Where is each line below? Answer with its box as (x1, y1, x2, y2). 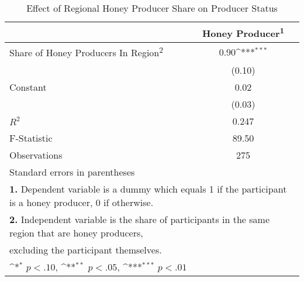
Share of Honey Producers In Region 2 (9, 44, 163, 60)
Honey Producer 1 (202, 25, 285, 40)
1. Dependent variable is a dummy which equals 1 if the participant (9, 181, 287, 196)
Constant (9, 80, 47, 94)
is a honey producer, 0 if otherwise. (9, 195, 154, 209)
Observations (9, 148, 63, 162)
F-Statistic (9, 131, 53, 145)
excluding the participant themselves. (9, 242, 162, 256)
